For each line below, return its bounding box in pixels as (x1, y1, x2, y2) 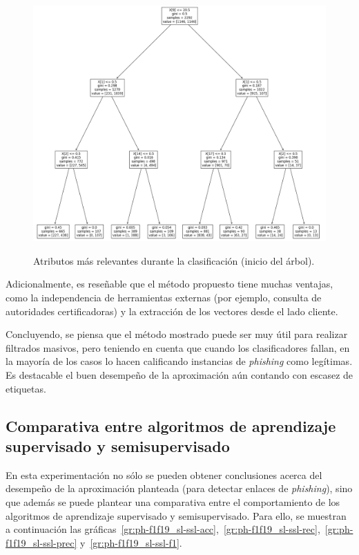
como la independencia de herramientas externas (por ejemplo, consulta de (6, 290, 322, 304)
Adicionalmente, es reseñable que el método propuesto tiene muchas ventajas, (6, 276, 333, 291)
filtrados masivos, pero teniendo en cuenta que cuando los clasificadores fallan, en (6, 340, 350, 355)
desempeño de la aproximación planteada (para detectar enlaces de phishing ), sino (6, 481, 353, 496)
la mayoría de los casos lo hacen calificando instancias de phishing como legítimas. (6, 354, 353, 368)
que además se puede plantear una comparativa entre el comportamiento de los (6, 494, 340, 509)
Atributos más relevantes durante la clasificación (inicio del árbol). (33, 253, 315, 267)
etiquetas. (6, 381, 46, 395)
